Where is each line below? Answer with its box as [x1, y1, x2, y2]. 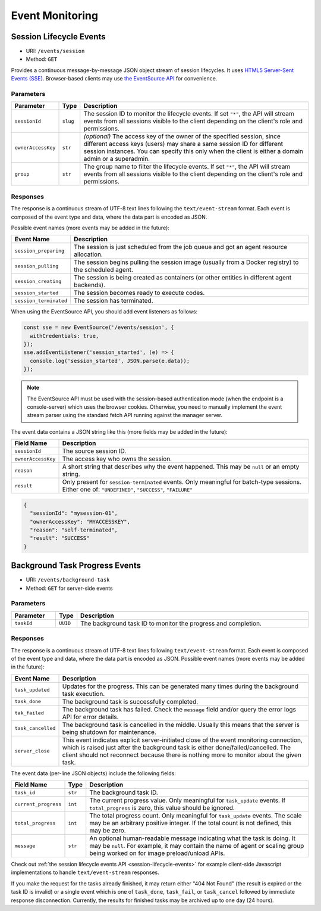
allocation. [74, 250, 103, 259]
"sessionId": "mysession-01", [30, 510, 118, 517]
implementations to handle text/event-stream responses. [11, 869, 160, 876]
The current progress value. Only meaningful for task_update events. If [89, 796, 286, 804]
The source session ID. [62, 447, 127, 455]
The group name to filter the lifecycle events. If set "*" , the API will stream [83, 163, 291, 171]
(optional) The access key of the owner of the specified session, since [83, 132, 281, 141]
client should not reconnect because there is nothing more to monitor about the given [62, 751, 301, 759]
